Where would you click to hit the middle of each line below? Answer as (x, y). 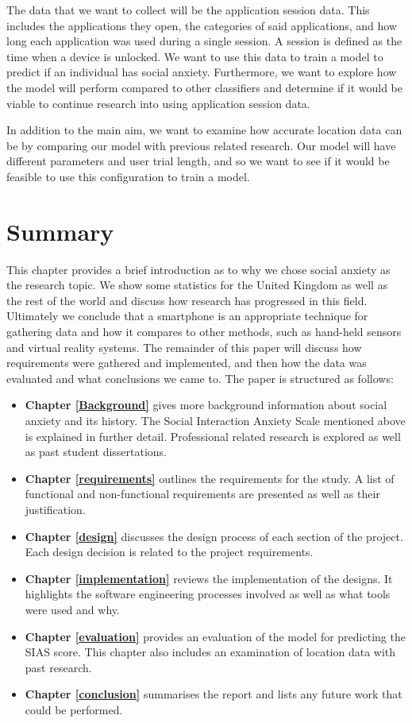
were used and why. (72, 609)
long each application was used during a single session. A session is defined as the (204, 41)
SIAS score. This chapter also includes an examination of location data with (210, 652)
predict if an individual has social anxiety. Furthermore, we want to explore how (202, 72)
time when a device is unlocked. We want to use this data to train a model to (195, 56)
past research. (58, 667)
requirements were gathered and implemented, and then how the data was (187, 363)
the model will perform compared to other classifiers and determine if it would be (205, 87)
